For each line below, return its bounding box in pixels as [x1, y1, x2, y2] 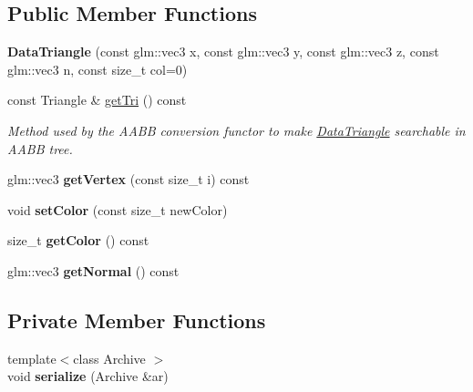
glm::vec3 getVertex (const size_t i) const [7, 170, 250, 189]
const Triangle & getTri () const [7, 90, 187, 109]
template [7, 348, 57, 367]
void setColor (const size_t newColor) [7, 200, 228, 219]
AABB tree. [7, 139, 73, 158]
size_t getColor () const [7, 231, 149, 250]
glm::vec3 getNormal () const [7, 261, 180, 280]
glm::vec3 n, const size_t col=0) [7, 59, 188, 78]
